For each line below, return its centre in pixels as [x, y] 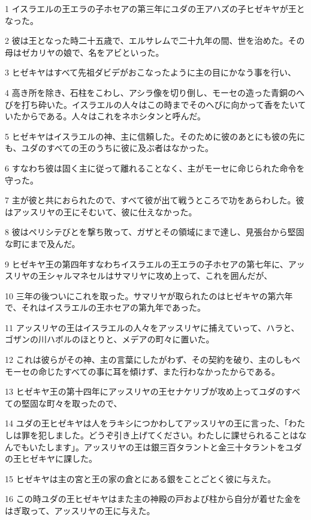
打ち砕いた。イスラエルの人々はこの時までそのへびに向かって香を [151, 104]
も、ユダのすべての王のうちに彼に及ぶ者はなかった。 [109, 148]
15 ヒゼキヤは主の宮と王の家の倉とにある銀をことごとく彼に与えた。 [141, 478]
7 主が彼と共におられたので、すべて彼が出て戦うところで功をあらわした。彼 [155, 200]
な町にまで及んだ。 [43, 243]
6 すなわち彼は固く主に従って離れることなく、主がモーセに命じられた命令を [155, 168]
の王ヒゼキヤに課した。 [51, 459]
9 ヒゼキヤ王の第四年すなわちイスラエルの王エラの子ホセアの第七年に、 [147, 264]
